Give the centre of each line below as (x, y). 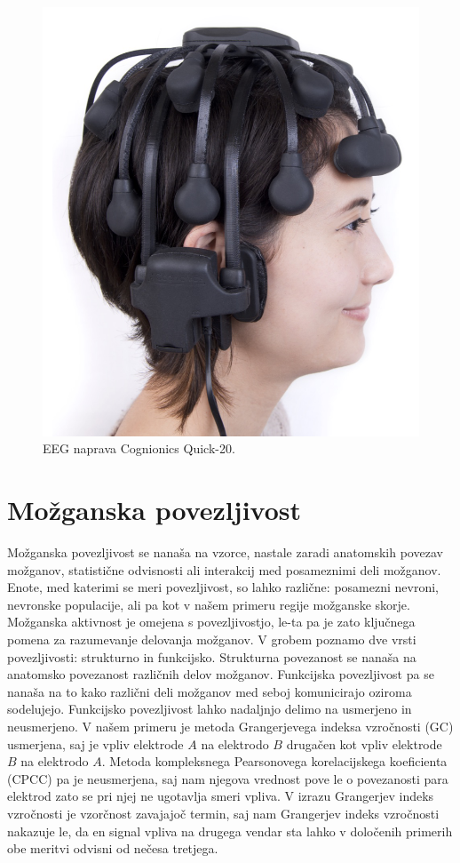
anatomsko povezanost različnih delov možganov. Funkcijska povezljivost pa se (221, 674)
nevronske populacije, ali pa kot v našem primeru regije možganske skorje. (209, 604)
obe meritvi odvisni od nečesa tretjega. (113, 848)
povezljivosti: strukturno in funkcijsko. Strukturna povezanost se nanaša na (212, 656)
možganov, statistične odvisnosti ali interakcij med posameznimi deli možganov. (224, 569)
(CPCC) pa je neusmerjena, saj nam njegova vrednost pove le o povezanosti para (228, 778)
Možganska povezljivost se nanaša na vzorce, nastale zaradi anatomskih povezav (225, 552)
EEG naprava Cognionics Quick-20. (139, 448)
